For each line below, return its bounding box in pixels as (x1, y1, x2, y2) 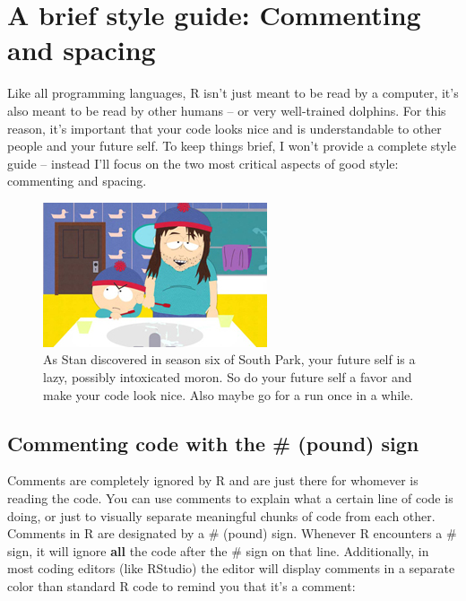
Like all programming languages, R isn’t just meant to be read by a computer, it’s (7, 83, 459, 102)
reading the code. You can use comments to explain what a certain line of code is (7, 489, 453, 508)
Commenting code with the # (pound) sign (7, 429, 419, 457)
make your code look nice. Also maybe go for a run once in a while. (43, 385, 414, 404)
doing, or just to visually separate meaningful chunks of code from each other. (7, 506, 436, 525)
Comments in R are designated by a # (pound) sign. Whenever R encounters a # (7, 524, 457, 543)
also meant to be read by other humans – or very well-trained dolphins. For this (7, 100, 446, 119)
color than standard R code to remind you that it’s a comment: (7, 577, 356, 596)
